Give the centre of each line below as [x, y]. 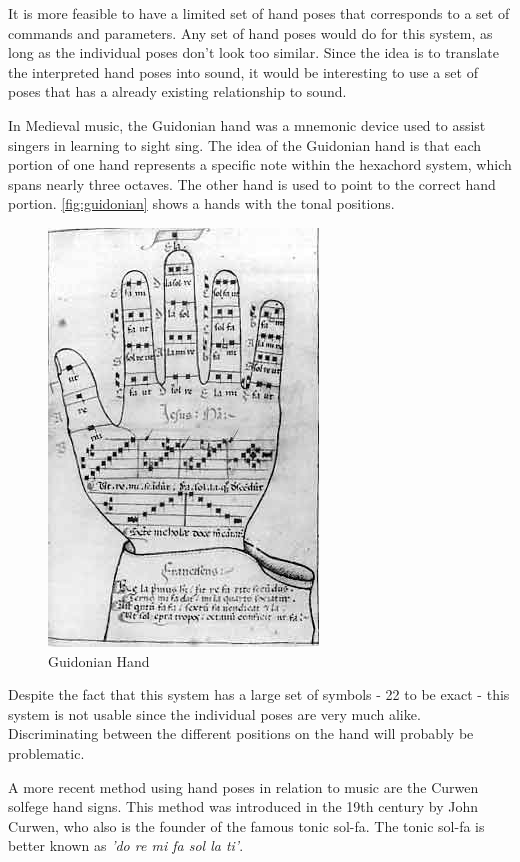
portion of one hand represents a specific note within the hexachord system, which [260, 164]
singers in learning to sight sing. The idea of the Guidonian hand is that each [245, 144]
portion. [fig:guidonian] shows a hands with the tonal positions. [201, 203]
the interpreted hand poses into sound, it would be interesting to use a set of [243, 71]
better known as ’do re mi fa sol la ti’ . [126, 845]
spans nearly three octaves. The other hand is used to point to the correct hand [252, 183]
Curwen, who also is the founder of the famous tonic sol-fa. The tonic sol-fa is [246, 825]
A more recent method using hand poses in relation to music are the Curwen [243, 786]
